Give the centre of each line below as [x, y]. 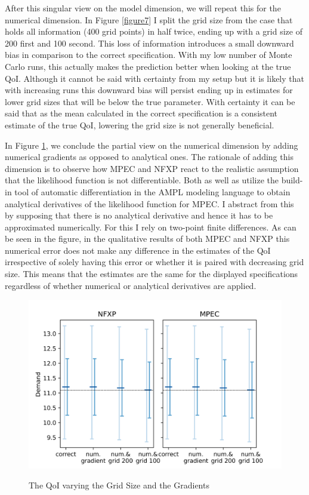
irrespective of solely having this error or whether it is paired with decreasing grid [154, 262]
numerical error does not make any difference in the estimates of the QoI [138, 250]
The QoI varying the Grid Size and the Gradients [119, 485]
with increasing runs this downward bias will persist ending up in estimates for [149, 90]
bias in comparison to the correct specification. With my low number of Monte [149, 55]
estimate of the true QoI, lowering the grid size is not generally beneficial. [140, 124]
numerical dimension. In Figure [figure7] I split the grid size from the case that [149, 19]
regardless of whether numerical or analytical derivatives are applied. [131, 285]
